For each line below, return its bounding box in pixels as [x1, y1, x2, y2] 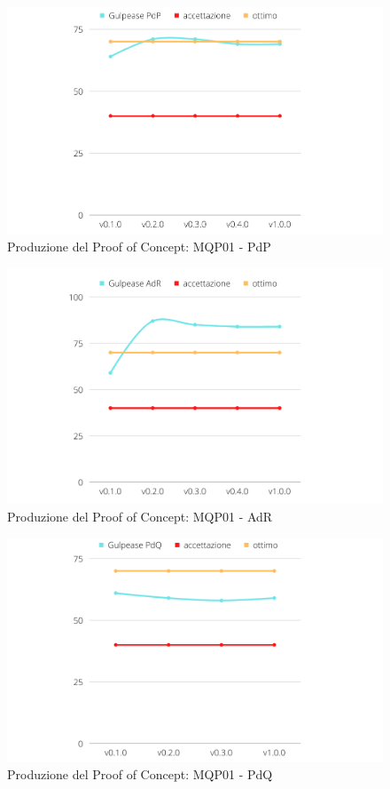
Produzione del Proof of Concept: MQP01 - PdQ [7, 764, 273, 783]
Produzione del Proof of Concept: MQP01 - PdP [7, 237, 271, 256]
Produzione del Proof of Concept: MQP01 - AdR [7, 506, 273, 525]
